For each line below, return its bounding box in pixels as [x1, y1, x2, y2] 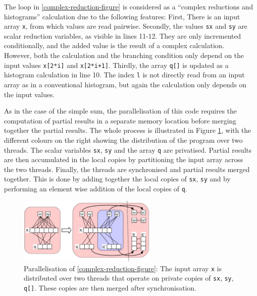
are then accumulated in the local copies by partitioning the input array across [4, 154, 243, 165]
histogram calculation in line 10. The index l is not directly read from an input [4, 69, 245, 80]
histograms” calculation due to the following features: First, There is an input [4, 11, 240, 21]
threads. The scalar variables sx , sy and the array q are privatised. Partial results [4, 144, 252, 155]
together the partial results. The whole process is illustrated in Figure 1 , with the [4, 125, 251, 135]
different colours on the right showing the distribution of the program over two [4, 134, 243, 145]
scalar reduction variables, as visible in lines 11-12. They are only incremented [4, 30, 241, 41]
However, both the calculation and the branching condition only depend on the [4, 50, 244, 60]
